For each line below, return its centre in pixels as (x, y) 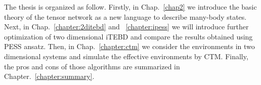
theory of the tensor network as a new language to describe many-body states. (125, 16)
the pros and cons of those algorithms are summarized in (92, 66)
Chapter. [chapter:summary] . (49, 76)
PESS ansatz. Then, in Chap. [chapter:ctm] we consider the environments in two (129, 46)
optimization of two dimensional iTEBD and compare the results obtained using (128, 36)
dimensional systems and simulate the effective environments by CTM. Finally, (126, 56)
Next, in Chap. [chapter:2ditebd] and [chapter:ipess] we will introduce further (126, 27)
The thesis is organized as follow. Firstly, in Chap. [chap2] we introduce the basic (130, 7)
